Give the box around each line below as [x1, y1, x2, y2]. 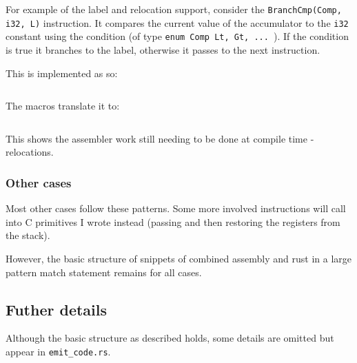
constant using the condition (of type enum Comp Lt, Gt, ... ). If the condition [6, 29, 349, 43]
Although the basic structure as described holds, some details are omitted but [6, 331, 334, 345]
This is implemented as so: [6, 65, 118, 80]
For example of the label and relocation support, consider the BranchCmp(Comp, [6, 2, 342, 16]
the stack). [6, 228, 50, 242]
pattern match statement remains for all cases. [6, 265, 202, 279]
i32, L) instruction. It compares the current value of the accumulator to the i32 [6, 15, 349, 30]
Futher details [6, 298, 108, 320]
